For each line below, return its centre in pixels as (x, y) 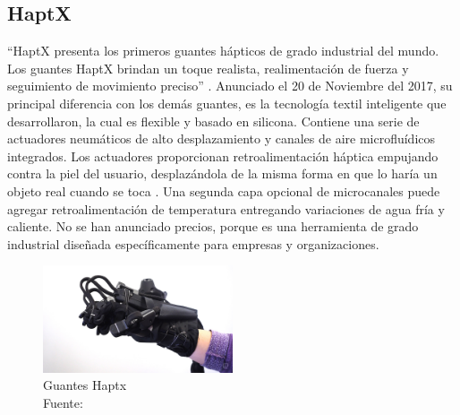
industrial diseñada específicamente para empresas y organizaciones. (193, 243)
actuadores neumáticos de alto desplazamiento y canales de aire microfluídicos (221, 138)
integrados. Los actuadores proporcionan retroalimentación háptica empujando (223, 156)
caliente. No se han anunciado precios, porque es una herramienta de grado (213, 226)
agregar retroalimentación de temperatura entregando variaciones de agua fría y (226, 208)
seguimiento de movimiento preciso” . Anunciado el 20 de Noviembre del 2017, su (230, 86)
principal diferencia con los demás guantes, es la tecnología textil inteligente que (227, 103)
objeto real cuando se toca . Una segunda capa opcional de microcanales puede (224, 190)
